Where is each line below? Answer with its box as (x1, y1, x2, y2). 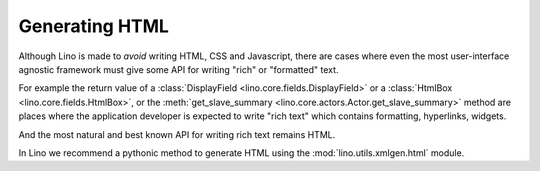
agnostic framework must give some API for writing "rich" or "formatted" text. (18, 63, 339, 75)
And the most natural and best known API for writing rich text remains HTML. (18, 128, 336, 140)
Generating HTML (18, 15, 170, 37)
